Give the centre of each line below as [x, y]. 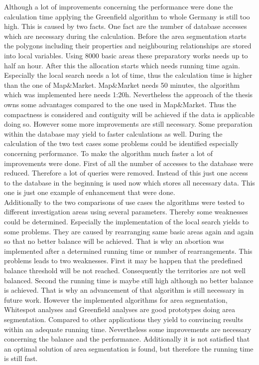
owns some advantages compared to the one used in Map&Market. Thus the [120, 104]
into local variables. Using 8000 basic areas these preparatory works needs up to [126, 55]
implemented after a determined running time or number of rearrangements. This [128, 251]
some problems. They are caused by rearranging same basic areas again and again [129, 231]
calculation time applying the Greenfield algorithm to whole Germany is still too [127, 16]
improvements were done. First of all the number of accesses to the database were [129, 163]
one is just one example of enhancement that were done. [90, 192]
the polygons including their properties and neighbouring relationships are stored [128, 46]
